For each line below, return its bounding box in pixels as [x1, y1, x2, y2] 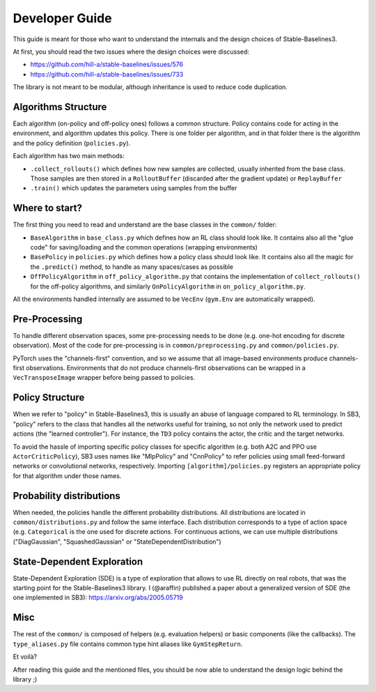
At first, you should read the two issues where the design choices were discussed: [13, 47, 250, 56]
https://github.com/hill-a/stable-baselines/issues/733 [30, 70, 184, 78]
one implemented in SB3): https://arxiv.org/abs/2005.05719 [13, 593, 184, 602]
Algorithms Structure [13, 101, 107, 113]
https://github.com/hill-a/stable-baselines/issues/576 [30, 60, 184, 69]
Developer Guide [13, 10, 112, 26]
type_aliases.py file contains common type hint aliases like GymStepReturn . [13, 640, 243, 648]
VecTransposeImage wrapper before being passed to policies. [13, 374, 195, 382]
